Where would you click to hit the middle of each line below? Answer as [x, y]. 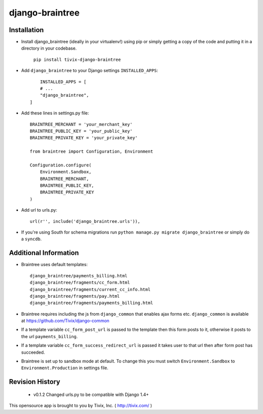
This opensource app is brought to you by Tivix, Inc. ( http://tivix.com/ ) [81, 406]
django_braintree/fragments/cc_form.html [80, 283]
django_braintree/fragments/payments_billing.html [92, 303]
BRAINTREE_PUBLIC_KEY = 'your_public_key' [81, 131]
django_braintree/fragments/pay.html [75, 296]
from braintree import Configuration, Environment [92, 152]
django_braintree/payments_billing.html [79, 276]
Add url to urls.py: [39, 210]
